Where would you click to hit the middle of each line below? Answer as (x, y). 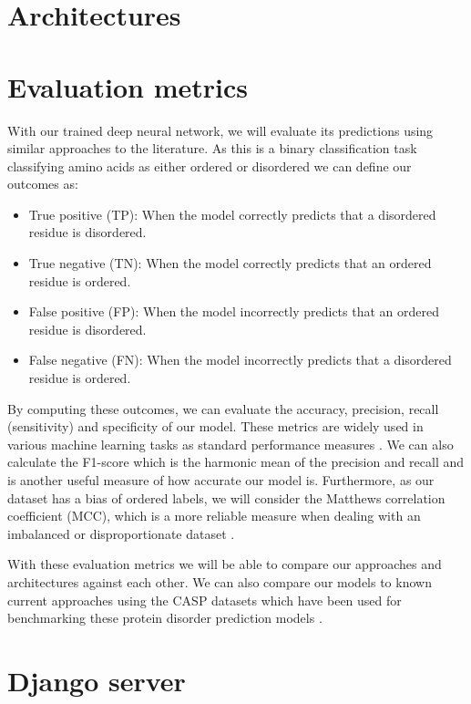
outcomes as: (43, 184)
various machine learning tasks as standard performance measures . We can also (230, 444)
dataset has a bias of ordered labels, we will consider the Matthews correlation (226, 497)
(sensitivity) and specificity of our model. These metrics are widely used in (215, 426)
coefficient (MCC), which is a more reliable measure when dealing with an (214, 516)
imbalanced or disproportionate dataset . (121, 533)
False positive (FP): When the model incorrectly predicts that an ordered (234, 311)
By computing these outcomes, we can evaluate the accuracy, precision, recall (223, 408)
